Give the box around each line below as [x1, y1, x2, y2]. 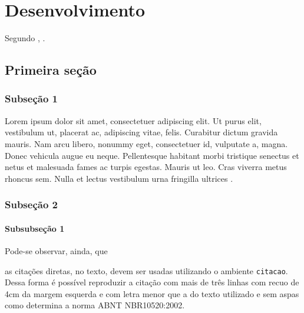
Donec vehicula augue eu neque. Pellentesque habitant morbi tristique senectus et [5, 149, 299, 161]
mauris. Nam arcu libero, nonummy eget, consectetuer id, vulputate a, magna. [5, 137, 288, 149]
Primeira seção [5, 61, 97, 79]
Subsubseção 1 [5, 222, 65, 234]
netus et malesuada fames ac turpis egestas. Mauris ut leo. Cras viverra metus [5, 161, 287, 173]
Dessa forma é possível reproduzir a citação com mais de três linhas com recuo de [5, 276, 299, 288]
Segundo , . [5, 32, 45, 44]
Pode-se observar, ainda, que [5, 244, 108, 257]
